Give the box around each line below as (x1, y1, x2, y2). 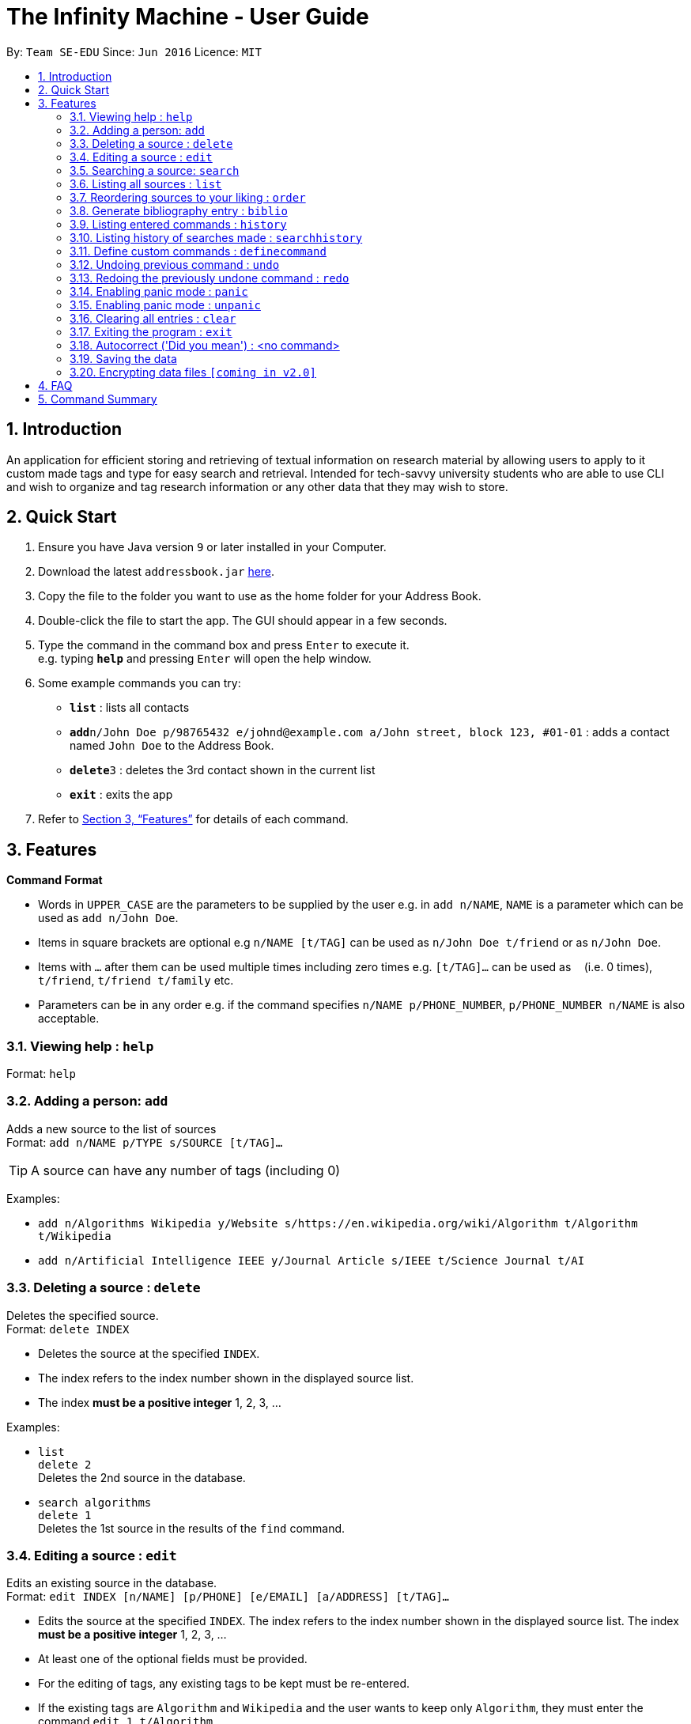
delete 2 (38, 1457, 92, 1471)
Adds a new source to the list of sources (6, 1121, 217, 1136)
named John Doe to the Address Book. (70, 739, 274, 753)
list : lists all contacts (70, 701, 190, 715)
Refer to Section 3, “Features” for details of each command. (38, 812, 349, 826)
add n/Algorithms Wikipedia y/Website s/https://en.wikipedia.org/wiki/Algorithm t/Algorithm (38, 1216, 638, 1230)
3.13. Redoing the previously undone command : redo (70, 270, 349, 285)
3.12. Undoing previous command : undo (70, 257, 280, 271)
